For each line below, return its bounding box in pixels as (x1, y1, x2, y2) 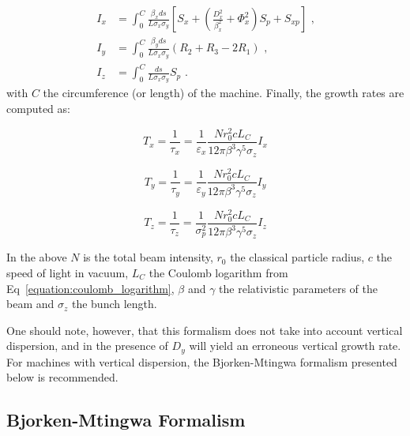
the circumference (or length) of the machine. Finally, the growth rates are (43, 85, 404, 101)
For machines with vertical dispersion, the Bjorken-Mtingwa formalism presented (6, 353, 397, 370)
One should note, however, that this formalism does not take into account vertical (6, 321, 403, 338)
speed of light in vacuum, (6, 264, 129, 280)
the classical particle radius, (230, 249, 365, 265)
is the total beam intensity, (83, 249, 213, 265)
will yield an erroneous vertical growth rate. (189, 337, 401, 354)
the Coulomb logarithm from (149, 264, 288, 280)
